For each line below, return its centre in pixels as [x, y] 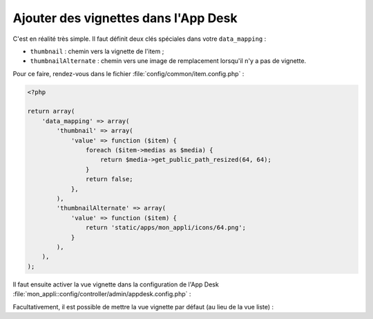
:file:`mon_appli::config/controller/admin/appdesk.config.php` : [102, 294]
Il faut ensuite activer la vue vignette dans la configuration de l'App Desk [116, 284]
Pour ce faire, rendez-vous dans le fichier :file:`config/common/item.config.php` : [128, 73]
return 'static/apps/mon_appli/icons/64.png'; [166, 228]
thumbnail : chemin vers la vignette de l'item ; [97, 51]
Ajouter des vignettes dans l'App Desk [125, 18]
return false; [109, 179]
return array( [51, 111]
